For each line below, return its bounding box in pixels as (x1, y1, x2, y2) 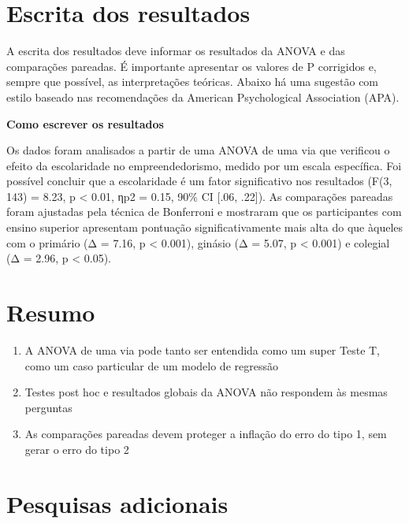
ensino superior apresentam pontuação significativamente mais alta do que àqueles (6, 219, 403, 236)
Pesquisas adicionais (6, 487, 229, 519)
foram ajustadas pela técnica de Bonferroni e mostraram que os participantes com (6, 203, 402, 220)
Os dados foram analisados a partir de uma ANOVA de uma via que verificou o (6, 142, 390, 158)
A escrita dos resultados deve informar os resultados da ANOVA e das (6, 43, 345, 59)
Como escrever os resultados (6, 115, 164, 132)
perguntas (24, 399, 73, 415)
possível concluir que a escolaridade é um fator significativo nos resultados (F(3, (6, 173, 392, 189)
